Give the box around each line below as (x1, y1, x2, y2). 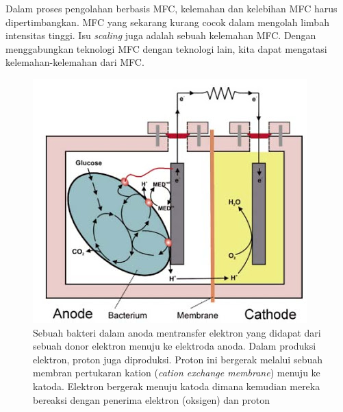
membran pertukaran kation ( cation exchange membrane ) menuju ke (33, 365, 320, 380)
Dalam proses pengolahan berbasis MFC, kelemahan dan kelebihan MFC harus (5, 1, 338, 15)
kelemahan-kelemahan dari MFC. (5, 55, 144, 69)
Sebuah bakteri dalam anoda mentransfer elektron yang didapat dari (33, 325, 321, 339)
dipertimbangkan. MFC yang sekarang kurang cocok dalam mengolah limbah (5, 14, 329, 29)
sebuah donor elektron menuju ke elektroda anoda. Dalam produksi (33, 339, 316, 353)
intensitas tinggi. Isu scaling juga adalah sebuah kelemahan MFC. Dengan (5, 28, 316, 43)
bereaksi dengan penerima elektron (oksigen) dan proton (33, 392, 270, 407)
